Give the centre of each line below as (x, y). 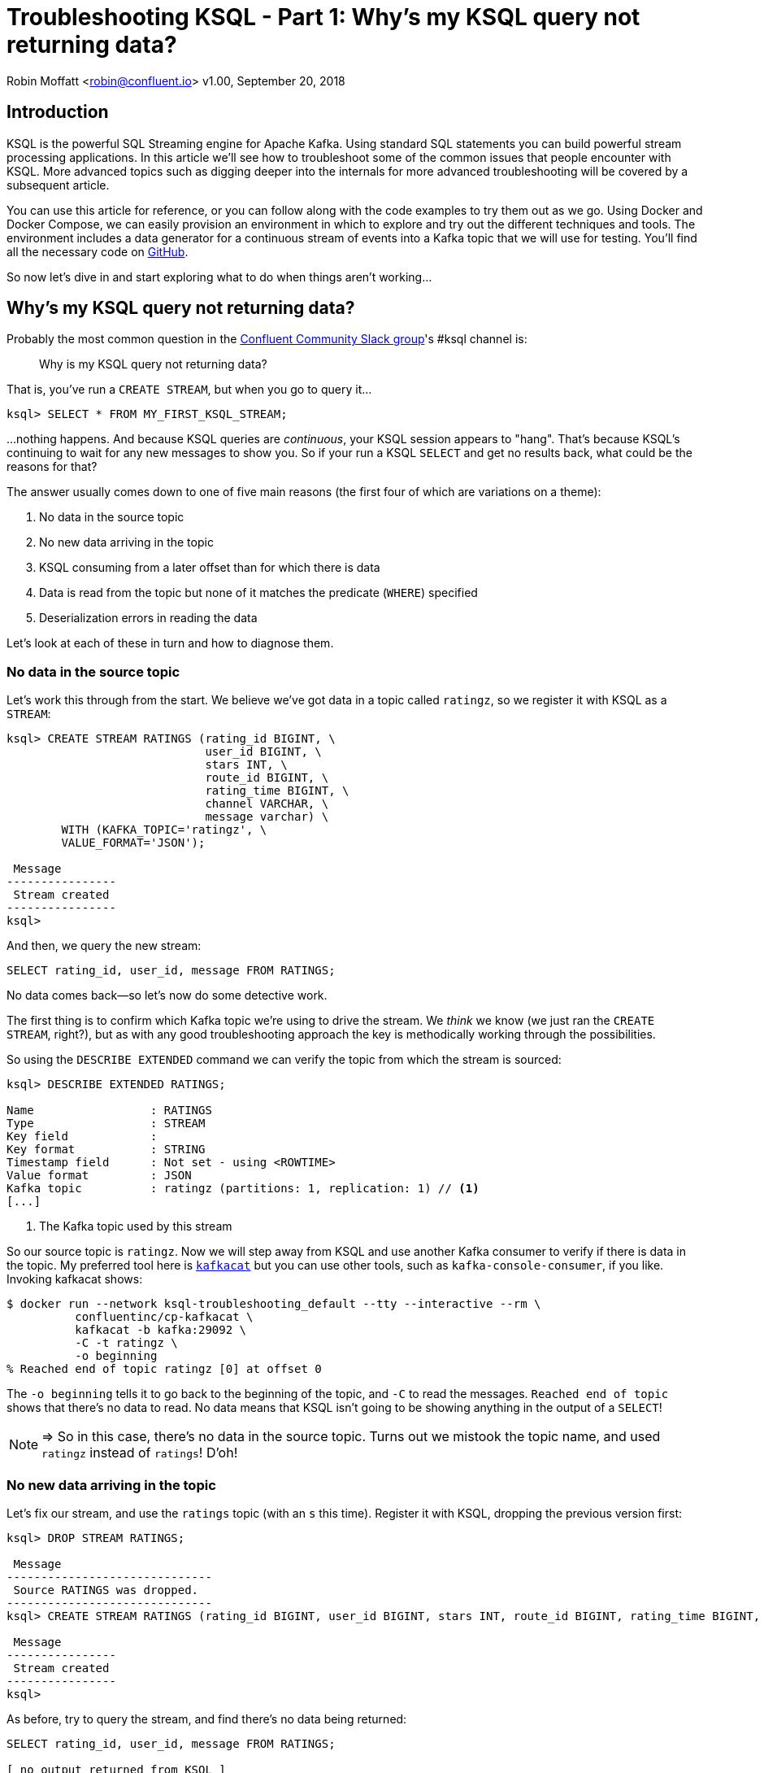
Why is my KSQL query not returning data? (153, 364)
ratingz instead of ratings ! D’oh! (140, 1453)
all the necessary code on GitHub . (98, 251)
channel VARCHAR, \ (267, 804)
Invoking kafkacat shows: (75, 1279)
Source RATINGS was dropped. (106, 1590)
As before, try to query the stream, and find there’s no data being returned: (207, 1719)
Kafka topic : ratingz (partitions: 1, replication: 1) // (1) (243, 1189)
